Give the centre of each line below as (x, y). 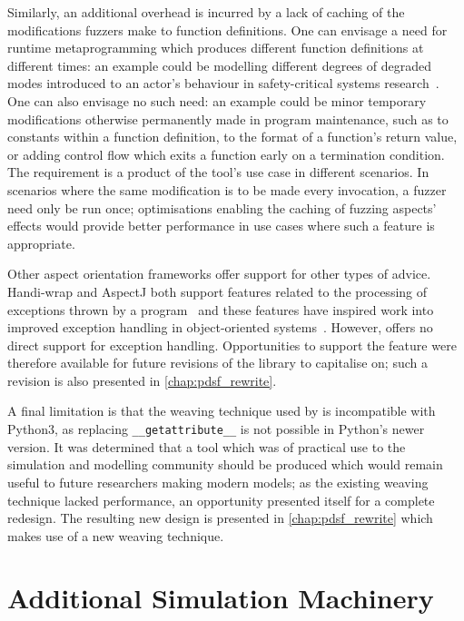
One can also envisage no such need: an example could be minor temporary (217, 100)
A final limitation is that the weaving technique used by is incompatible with (222, 411)
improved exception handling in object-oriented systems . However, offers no (220, 327)
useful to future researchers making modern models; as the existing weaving (218, 482)
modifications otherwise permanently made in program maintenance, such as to (228, 118)
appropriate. (41, 243)
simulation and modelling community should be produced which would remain (225, 464)
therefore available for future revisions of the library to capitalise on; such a (217, 363)
